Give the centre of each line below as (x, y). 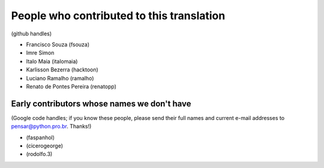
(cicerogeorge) (44, 145)
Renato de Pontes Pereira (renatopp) (71, 86)
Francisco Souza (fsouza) (58, 44)
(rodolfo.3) (39, 154)
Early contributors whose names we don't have (101, 103)
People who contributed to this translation (118, 16)
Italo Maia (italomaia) (52, 61)
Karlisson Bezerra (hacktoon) (62, 70)
